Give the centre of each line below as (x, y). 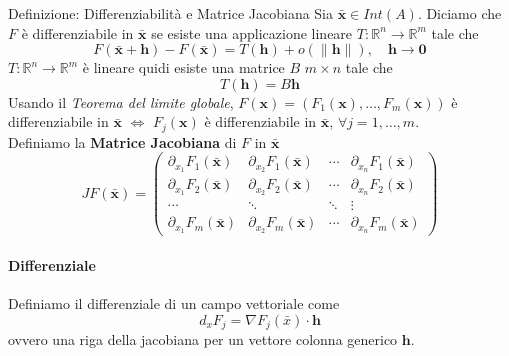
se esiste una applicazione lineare (252, 32)
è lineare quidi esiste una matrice (183, 67)
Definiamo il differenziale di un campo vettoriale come (174, 303)
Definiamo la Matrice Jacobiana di (122, 141)
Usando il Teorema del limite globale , (121, 101)
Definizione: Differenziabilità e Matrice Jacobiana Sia (171, 13)
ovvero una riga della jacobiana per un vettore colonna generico (203, 339)
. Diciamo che (459, 13)
